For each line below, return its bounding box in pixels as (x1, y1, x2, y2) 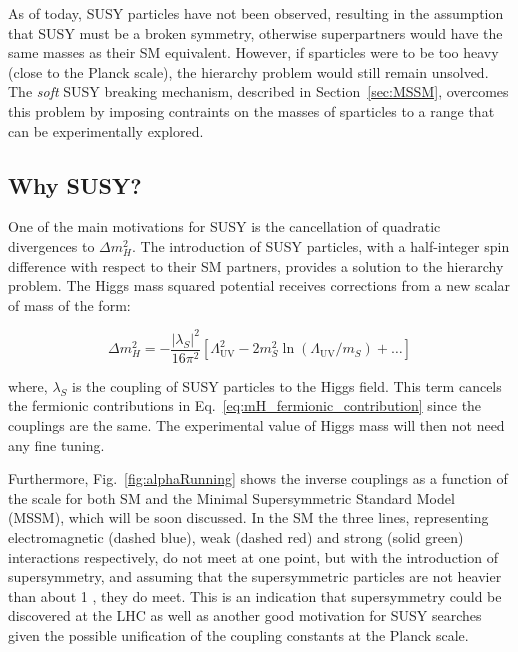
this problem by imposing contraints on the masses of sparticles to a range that (8, 100, 495, 121)
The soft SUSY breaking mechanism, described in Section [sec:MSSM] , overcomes (8, 81, 509, 102)
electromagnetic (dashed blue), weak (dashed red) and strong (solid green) (8, 527, 464, 548)
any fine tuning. (8, 434, 105, 455)
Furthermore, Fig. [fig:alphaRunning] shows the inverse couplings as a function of (8, 468, 508, 489)
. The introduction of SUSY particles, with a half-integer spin (132, 235, 510, 256)
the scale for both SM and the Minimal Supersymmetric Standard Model (8, 487, 455, 508)
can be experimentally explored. (8, 120, 204, 141)
